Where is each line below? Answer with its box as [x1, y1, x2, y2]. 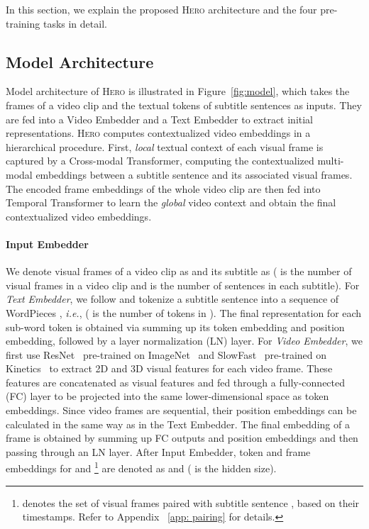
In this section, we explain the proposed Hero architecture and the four [6, 2, 317, 16]
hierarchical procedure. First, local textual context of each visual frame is [6, 139, 324, 154]
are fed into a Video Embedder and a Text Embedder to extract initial [6, 111, 314, 126]
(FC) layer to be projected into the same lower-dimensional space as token [6, 389, 329, 403]
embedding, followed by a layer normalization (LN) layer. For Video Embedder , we [6, 333, 363, 348]
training [6, 16, 40, 30]
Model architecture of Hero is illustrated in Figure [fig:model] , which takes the [6, 84, 350, 99]
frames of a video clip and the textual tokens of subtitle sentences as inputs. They [6, 97, 362, 112]
